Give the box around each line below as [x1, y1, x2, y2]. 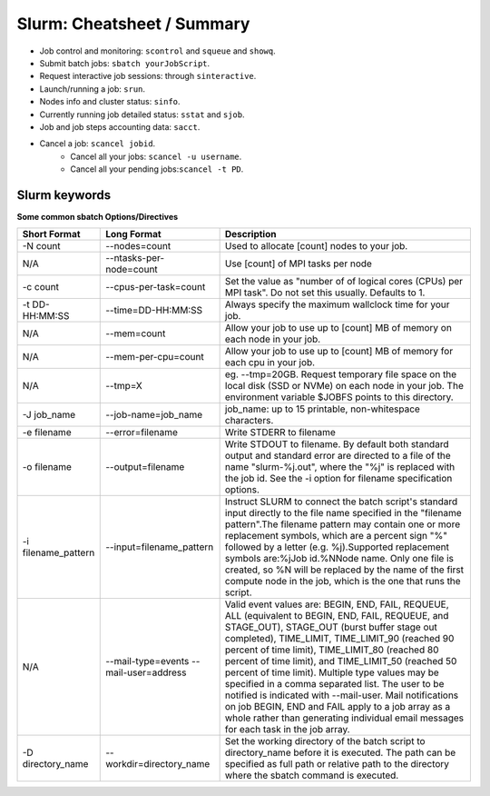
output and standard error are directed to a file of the [224, 450, 451, 463]
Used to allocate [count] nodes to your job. [224, 240, 408, 253]
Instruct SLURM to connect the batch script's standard [224, 495, 458, 508]
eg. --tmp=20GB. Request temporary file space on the [224, 368, 457, 381]
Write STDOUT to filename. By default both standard [224, 438, 449, 451]
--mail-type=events [105, 655, 190, 668]
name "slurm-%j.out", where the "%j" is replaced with [224, 461, 456, 473]
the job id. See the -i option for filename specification [224, 473, 453, 485]
